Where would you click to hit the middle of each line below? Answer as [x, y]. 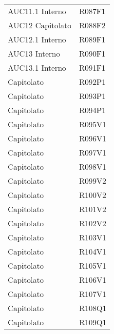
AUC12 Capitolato [40, 25]
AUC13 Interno [34, 53]
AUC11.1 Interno [37, 11]
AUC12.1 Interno [37, 39]
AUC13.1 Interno [37, 68]
